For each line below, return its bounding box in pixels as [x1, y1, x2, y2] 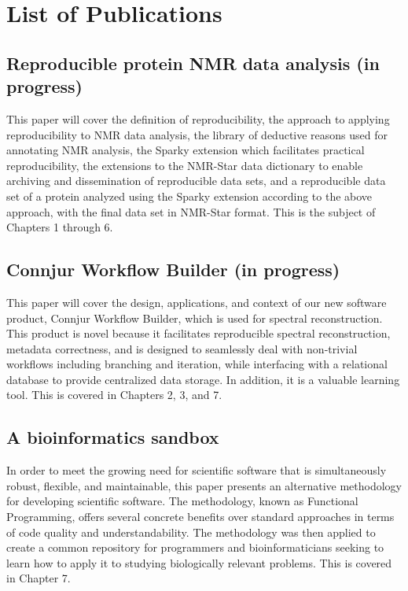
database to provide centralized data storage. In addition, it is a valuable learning [6, 371, 400, 387]
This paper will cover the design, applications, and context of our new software [6, 294, 387, 310]
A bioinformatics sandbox [6, 425, 219, 449]
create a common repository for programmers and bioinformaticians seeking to [6, 539, 384, 556]
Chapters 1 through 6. [6, 219, 113, 235]
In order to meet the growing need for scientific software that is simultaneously [6, 462, 387, 478]
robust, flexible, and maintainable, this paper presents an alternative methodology [6, 477, 402, 493]
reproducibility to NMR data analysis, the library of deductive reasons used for [6, 126, 388, 142]
